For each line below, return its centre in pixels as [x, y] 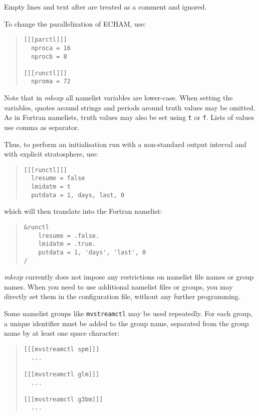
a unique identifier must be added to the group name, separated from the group [126, 323]
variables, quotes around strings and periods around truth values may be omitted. [130, 107]
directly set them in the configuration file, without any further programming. [122, 296]
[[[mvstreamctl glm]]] [62, 374]
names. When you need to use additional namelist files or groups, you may [118, 286]
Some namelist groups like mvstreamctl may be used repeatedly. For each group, [128, 313]
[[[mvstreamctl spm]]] [62, 349]
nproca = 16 [51, 48]
